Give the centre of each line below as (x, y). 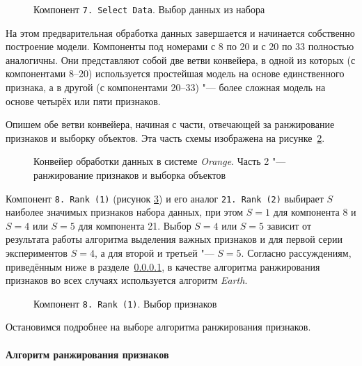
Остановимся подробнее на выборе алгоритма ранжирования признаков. (158, 327)
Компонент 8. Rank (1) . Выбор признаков (125, 303)
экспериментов (37, 253)
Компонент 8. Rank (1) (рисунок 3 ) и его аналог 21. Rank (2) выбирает (165, 198)
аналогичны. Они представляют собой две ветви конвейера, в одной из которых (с (181, 59)
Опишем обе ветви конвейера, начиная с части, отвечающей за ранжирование (170, 124)
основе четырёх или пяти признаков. (83, 101)
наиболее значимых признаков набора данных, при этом (125, 212)
